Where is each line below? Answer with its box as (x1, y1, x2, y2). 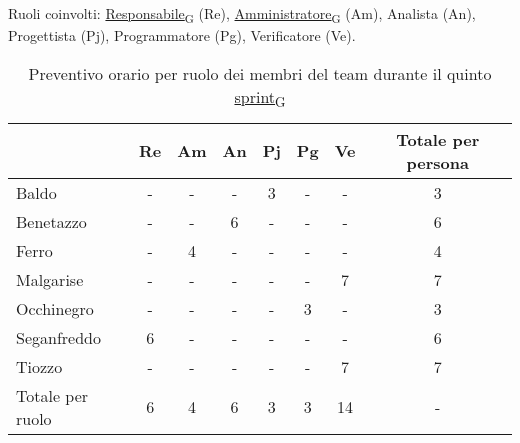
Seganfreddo (16, 325, 101, 349)
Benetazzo (16, 209, 87, 233)
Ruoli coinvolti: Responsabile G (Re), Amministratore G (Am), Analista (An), (8, 3, 476, 26)
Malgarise (16, 267, 84, 291)
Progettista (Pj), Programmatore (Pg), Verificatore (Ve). (8, 25, 356, 46)
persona (406, 150, 469, 174)
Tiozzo (16, 354, 63, 378)
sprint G (234, 84, 286, 111)
